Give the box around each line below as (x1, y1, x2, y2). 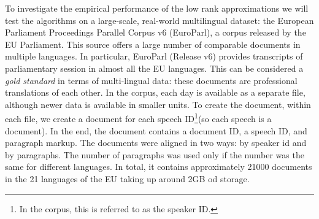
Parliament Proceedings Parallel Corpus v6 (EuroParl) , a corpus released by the (5, 26, 306, 39)
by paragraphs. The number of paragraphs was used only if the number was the (5, 148, 304, 161)
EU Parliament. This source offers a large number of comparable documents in (5, 37, 301, 50)
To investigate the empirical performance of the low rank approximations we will (5, 2, 309, 14)
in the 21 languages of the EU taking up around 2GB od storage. (5, 172, 250, 185)
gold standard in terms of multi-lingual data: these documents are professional (5, 74, 298, 86)
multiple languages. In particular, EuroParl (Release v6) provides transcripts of (5, 50, 303, 63)
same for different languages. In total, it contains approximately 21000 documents (5, 160, 312, 173)
